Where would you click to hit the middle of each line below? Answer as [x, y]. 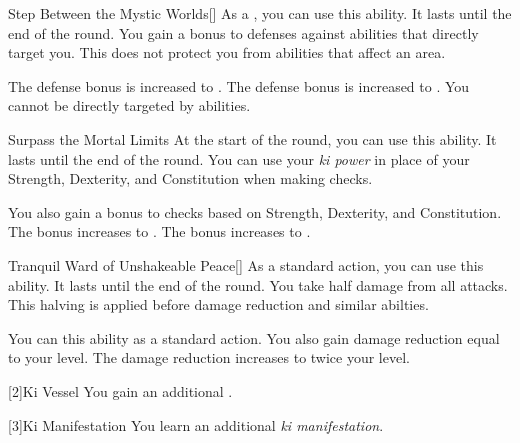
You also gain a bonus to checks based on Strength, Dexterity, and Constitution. [255, 211]
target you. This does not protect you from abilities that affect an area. [227, 52]
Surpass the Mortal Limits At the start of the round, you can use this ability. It [252, 138]
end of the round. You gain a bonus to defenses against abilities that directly [243, 32]
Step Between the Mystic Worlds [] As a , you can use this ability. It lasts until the [260, 13]
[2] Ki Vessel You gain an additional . [120, 390]
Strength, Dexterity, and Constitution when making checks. [190, 178]
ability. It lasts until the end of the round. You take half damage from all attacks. [258, 284]
